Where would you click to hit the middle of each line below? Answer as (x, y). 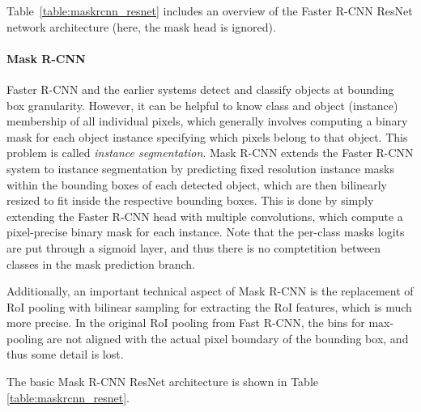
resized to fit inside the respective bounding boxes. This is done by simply (190, 200)
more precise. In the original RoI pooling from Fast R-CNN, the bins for (186, 323)
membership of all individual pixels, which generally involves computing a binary (207, 121)
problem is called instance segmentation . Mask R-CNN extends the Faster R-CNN (210, 153)
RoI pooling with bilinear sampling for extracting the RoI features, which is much (209, 306)
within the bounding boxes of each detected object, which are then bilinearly (197, 184)
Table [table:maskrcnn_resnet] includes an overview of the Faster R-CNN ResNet (210, 11)
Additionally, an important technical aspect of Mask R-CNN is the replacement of (210, 291)
